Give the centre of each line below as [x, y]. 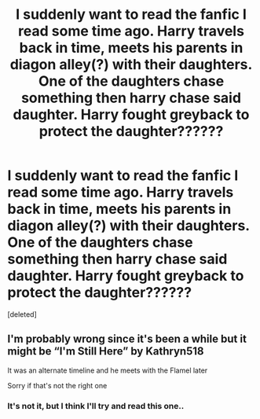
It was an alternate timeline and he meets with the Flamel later [108, 370]
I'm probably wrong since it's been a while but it [127, 339]
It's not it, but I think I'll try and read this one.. [96, 406]
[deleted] [22, 314]
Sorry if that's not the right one [57, 385]
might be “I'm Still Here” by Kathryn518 [106, 351]
